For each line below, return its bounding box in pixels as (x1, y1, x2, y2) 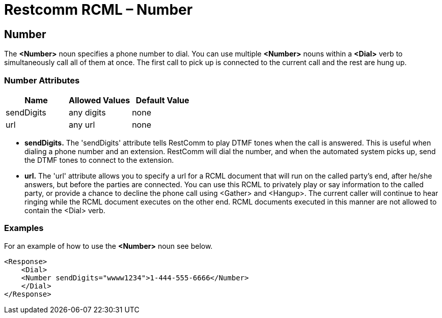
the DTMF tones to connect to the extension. (24, 155, 174, 164)
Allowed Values (69, 95, 130, 105)
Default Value (135, 95, 189, 105)
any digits (69, 107, 106, 118)
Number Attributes (4, 75, 80, 85)
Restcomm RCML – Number (4, 1, 193, 18)
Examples (4, 223, 44, 234)
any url (69, 119, 95, 130)
